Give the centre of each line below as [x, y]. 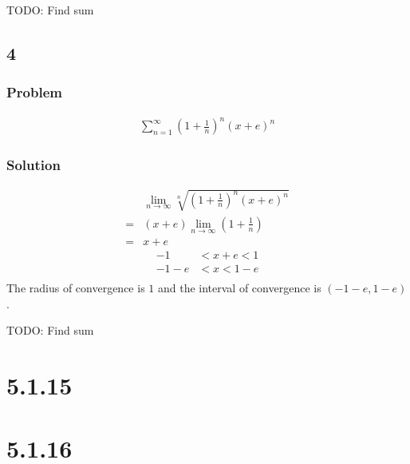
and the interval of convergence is [239, 288]
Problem [34, 92]
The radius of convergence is [76, 288]
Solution [34, 165]
